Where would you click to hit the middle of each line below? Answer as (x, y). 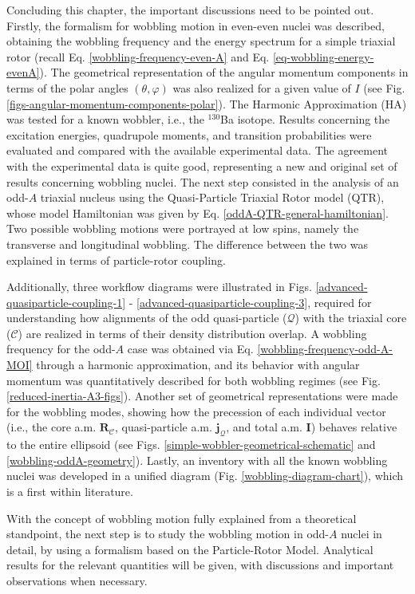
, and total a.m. (264, 427)
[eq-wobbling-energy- (323, 56)
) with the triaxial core (351, 318)
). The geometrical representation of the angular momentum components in (224, 72)
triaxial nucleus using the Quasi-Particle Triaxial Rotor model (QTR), (212, 197)
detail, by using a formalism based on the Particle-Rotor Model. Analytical (190, 549)
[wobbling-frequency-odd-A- (325, 349)
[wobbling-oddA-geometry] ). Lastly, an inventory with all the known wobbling (197, 460)
